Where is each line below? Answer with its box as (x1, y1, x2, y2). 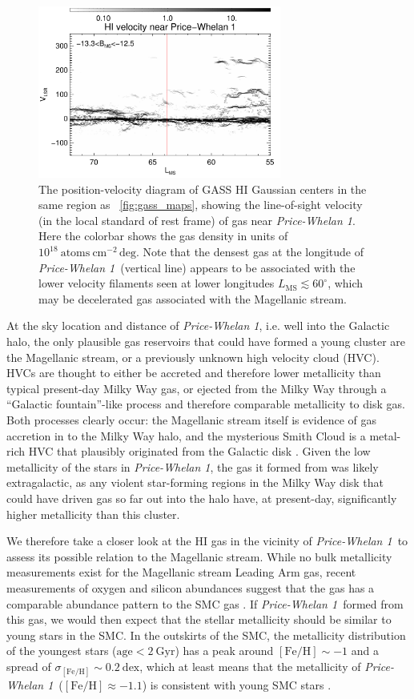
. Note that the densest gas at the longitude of (135, 243, 364, 260)
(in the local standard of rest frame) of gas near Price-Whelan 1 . (38, 211, 356, 228)
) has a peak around (175, 642, 274, 659)
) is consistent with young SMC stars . (142, 677, 332, 693)
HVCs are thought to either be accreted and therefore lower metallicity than (6, 364, 381, 381)
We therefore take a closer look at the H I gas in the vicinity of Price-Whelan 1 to (6, 532, 408, 549)
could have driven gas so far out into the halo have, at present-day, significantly (6, 489, 397, 506)
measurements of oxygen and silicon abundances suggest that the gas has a (6, 579, 375, 596)
